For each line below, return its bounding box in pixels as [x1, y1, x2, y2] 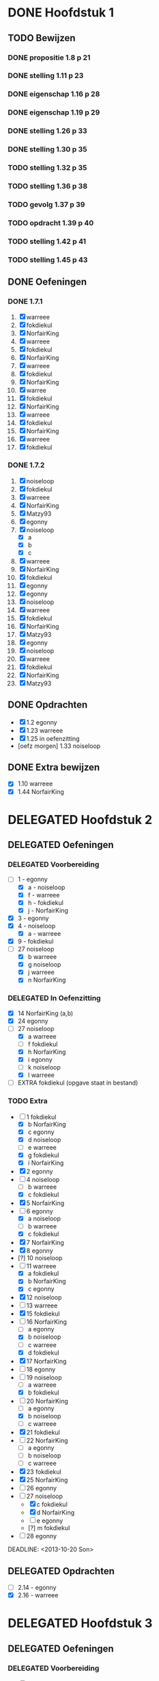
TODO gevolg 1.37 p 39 [8, 199, 85, 209]
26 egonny [26, 1484, 57, 1492]
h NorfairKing [27, 1048, 66, 1056]
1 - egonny [17, 875, 48, 884]
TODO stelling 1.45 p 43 [8, 255, 88, 265]
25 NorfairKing [26, 1476, 68, 1484]
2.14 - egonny [17, 1583, 57, 1591]
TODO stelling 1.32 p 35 [8, 163, 87, 173]
